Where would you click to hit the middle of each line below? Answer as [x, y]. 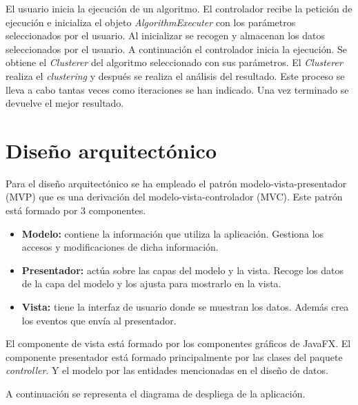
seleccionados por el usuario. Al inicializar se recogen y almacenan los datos [165, 35]
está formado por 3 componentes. [76, 210]
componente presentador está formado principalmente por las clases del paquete [174, 356]
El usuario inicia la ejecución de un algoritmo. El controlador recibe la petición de [179, 8]
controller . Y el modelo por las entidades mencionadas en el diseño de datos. [167, 370]
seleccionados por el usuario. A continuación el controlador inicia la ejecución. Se [177, 49]
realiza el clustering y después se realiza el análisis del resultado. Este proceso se [175, 75]
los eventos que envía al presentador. [99, 320]
